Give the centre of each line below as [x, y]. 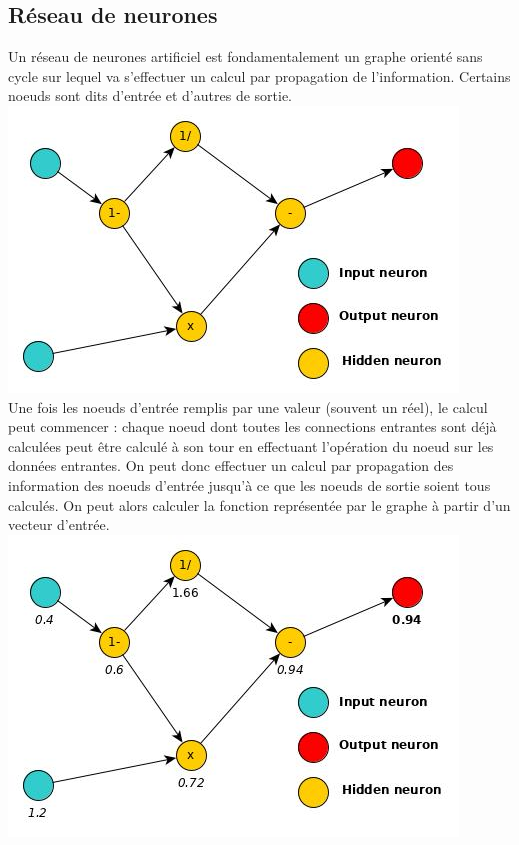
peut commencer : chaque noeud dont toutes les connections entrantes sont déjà [252, 426]
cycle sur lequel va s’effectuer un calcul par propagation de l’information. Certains [259, 75]
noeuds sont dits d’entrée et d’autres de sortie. [150, 95]
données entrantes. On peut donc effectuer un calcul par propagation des [231, 465]
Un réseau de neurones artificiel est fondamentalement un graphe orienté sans [245, 56]
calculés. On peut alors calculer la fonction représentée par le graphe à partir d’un [259, 504]
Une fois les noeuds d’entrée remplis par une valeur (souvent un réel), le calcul [248, 406]
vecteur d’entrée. [59, 524]
